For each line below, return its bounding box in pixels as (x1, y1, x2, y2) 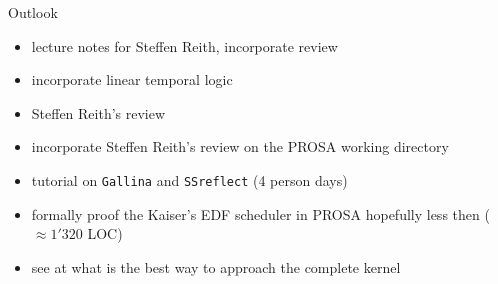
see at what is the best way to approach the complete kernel (31, 256, 401, 277)
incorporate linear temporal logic (31, 69, 233, 90)
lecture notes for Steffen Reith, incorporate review (31, 35, 338, 56)
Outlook (8, 2, 58, 22)
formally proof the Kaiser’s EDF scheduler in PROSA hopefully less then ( (31, 203, 490, 224)
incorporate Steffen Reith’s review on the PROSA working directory (31, 136, 449, 157)
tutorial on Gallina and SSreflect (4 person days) (31, 169, 348, 190)
